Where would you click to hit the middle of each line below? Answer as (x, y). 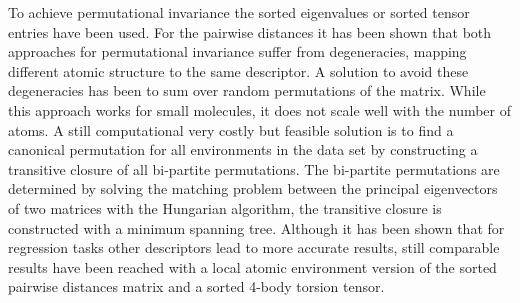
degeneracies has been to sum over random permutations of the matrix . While (247, 90)
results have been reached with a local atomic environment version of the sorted (252, 266)
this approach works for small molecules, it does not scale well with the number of (260, 109)
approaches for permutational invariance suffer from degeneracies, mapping (237, 51)
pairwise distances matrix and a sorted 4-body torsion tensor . (196, 286)
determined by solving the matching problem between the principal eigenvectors (253, 188)
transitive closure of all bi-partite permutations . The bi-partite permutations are (254, 168)
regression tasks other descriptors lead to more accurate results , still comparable (254, 247)
